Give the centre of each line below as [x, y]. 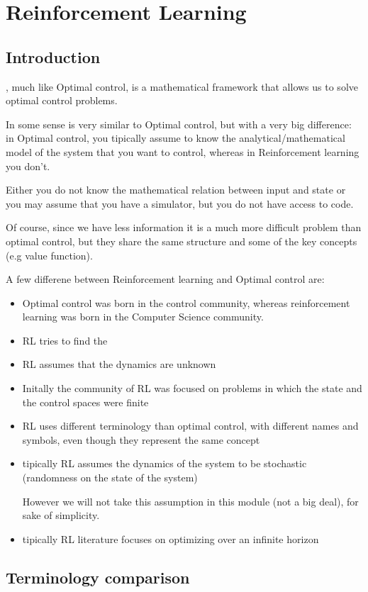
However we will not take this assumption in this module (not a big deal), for [190, 501]
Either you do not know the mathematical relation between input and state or [176, 190]
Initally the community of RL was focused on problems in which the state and [192, 388]
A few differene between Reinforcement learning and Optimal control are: [165, 279]
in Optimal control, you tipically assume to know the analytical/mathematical [175, 138]
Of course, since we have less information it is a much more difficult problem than [184, 227]
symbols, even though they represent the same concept [141, 439]
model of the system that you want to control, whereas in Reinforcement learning [183, 151]
